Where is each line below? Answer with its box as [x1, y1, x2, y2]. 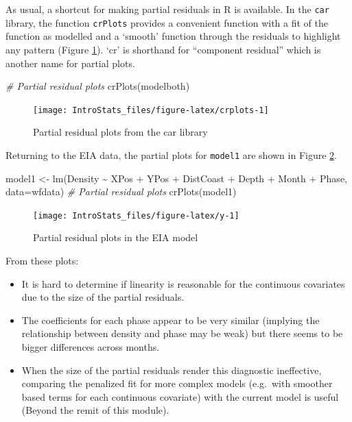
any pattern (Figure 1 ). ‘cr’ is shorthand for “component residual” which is [5, 42, 321, 56]
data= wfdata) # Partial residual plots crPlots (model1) [5, 184, 237, 199]
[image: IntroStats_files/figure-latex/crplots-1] [33, 105, 269, 115]
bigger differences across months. [21, 340, 160, 353]
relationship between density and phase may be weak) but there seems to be [21, 326, 343, 340]
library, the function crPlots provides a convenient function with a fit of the [5, 15, 328, 29]
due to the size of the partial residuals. [21, 290, 185, 304]
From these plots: [5, 253, 79, 268]
